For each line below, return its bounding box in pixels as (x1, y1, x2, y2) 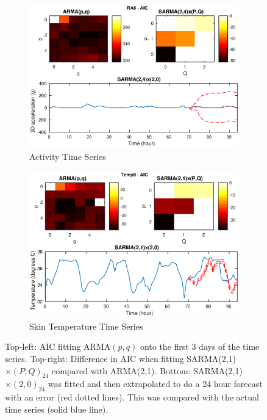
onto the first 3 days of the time (140, 340, 260, 353)
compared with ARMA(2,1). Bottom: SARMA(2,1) (51, 364, 243, 377)
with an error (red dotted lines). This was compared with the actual (5, 391, 259, 404)
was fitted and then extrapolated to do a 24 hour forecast (48, 377, 263, 390)
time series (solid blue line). (5, 402, 109, 415)
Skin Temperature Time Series (29, 319, 143, 332)
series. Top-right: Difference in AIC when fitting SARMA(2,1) (5, 352, 237, 364)
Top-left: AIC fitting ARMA (5, 340, 111, 353)
